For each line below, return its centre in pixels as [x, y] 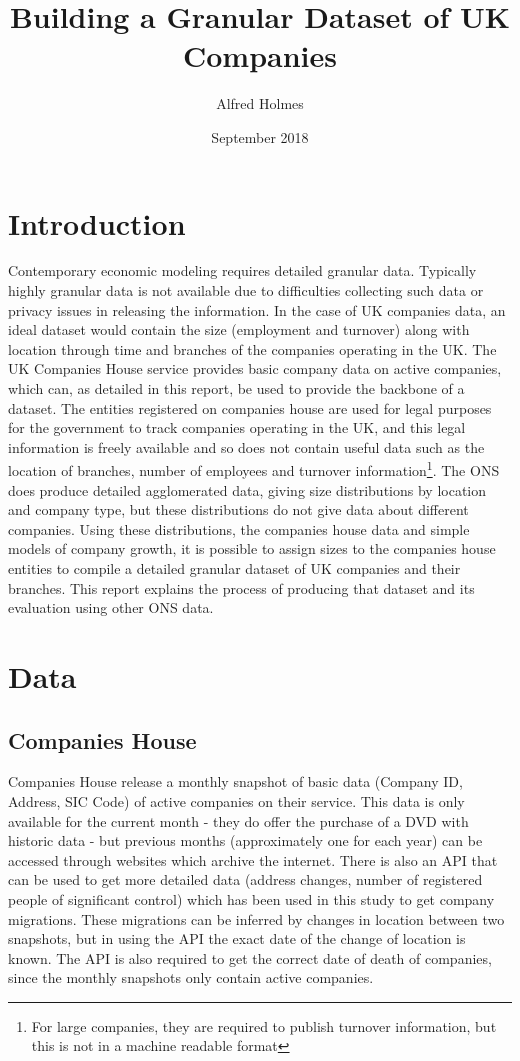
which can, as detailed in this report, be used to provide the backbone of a [236, 388]
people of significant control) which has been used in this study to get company [251, 898]
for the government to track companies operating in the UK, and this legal [237, 427]
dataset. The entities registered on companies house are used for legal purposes [250, 407]
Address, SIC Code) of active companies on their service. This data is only [236, 800]
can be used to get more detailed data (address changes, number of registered [245, 879]
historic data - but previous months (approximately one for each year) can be [245, 840]
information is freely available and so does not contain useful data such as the [246, 446]
